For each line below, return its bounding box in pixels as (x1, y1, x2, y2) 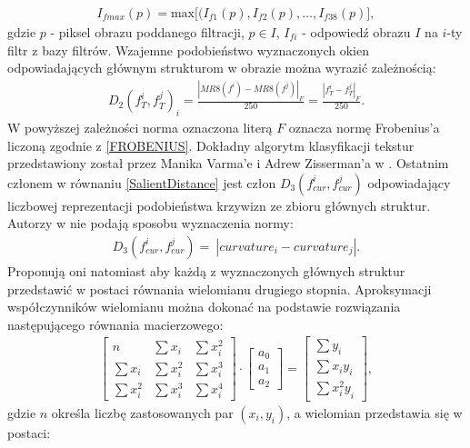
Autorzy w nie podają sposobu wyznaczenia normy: (7, 214, 294, 233)
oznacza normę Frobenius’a (288, 117, 440, 136)
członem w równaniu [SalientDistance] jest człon (7, 173, 276, 192)
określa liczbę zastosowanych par (51, 403, 234, 423)
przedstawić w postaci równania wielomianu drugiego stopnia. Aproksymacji (7, 279, 432, 298)
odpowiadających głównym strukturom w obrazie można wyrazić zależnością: (7, 58, 436, 77)
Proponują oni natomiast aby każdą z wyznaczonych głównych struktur (7, 261, 405, 280)
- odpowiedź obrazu (302, 23, 411, 42)
